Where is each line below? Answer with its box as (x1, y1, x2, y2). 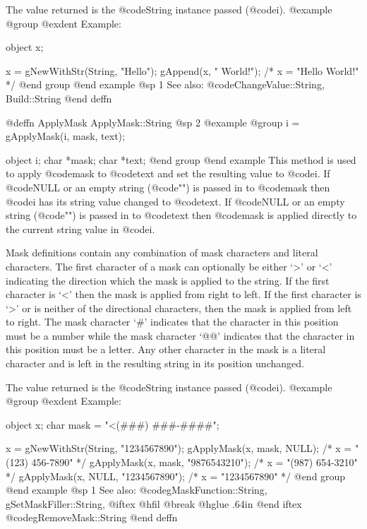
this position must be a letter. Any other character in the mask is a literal (6, 342, 326, 357)
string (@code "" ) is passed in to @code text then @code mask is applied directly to (6, 208, 357, 222)
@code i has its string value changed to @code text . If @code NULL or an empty (6, 194, 345, 208)
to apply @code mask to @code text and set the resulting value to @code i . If (6, 166, 330, 181)
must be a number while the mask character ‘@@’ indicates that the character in (6, 328, 355, 343)
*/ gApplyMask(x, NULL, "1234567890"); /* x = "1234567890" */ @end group (6, 468, 346, 483)
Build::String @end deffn (6, 90, 112, 105)
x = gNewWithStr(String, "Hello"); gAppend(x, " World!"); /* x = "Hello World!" (6, 63, 359, 78)
